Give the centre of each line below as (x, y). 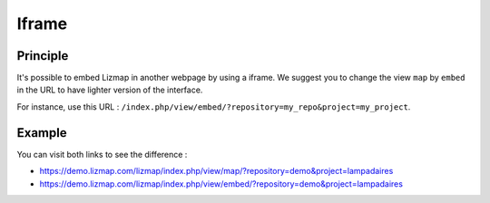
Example (42, 133)
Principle (43, 56)
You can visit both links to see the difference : (102, 154)
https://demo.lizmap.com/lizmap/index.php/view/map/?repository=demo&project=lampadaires (216, 171)
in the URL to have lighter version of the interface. (110, 90)
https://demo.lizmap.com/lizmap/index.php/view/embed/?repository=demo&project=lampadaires (221, 184)
